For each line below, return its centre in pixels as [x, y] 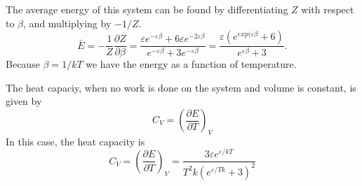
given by [24, 101]
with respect [328, 9]
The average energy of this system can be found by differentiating [147, 9]
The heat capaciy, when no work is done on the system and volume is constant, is [181, 87]
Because [23, 64]
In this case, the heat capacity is [75, 141]
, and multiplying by [67, 23]
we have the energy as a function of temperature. [191, 64]
